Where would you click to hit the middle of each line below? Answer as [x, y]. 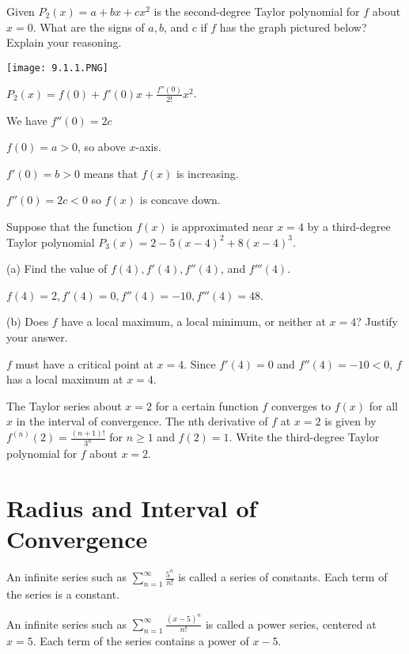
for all [383, 405]
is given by [350, 421]
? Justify [377, 321]
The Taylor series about [64, 405]
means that [111, 173]
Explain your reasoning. [64, 42]
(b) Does [28, 321]
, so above [102, 147]
